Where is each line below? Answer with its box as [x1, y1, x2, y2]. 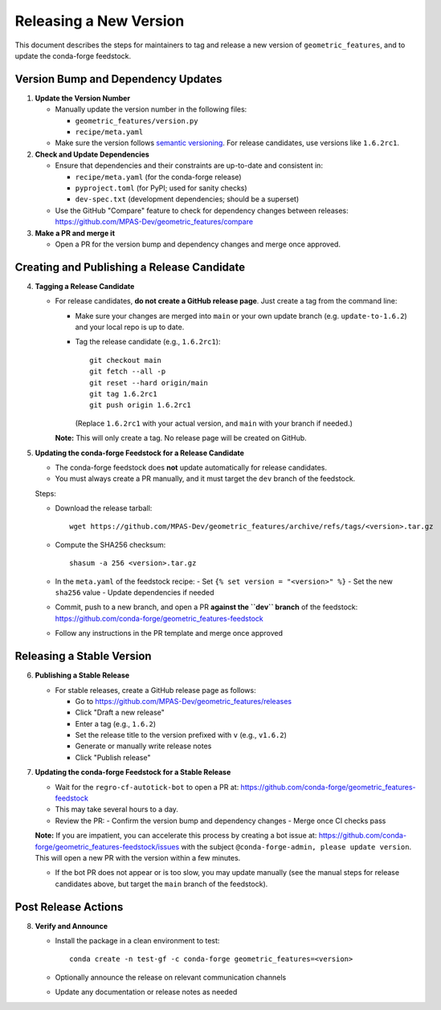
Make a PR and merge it [35, 228, 116, 238]
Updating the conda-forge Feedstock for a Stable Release [35, 768, 231, 777]
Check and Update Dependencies [35, 149, 150, 159]
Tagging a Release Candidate [35, 281, 135, 291]
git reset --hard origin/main [89, 378, 209, 387]
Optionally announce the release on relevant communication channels [55, 972, 287, 982]
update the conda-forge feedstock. [14, 51, 132, 60]
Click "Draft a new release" [75, 707, 165, 718]
